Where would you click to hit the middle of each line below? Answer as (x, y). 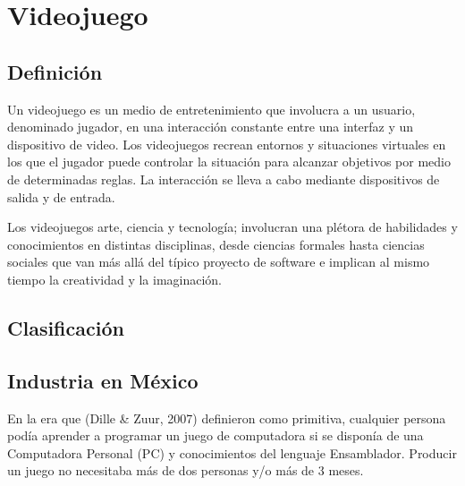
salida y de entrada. (61, 196)
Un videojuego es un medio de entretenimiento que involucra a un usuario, (211, 109)
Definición (55, 71)
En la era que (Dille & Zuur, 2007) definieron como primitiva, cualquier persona (227, 418)
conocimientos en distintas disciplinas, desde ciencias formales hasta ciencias (216, 244)
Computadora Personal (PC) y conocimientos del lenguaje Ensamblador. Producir (232, 452)
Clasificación (66, 327)
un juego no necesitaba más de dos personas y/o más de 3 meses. (186, 470)
